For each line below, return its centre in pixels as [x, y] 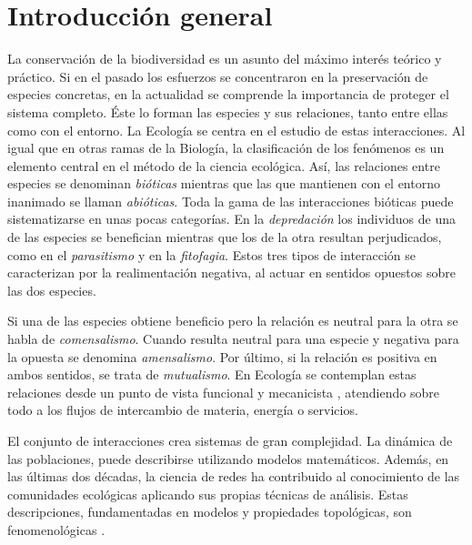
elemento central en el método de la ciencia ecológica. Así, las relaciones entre [224, 165]
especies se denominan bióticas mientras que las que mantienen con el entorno [224, 183]
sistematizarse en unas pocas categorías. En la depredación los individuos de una [232, 219]
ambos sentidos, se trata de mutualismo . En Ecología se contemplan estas [212, 374]
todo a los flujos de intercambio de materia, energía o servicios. [183, 410]
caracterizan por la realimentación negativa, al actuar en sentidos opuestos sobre [231, 272]
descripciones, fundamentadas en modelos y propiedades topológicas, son [210, 512]
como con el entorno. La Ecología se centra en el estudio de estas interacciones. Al [236, 130]
